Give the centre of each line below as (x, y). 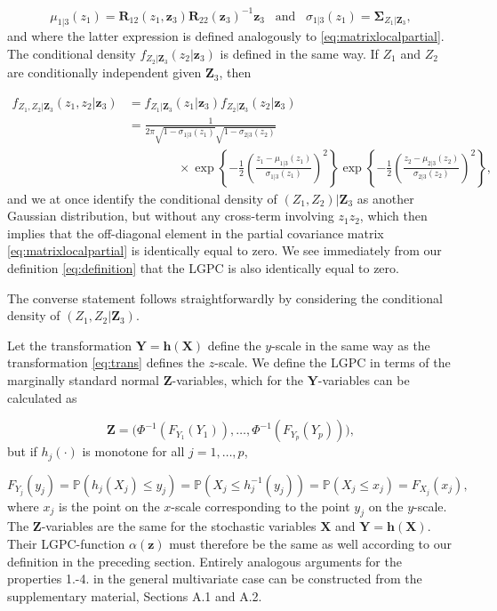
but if (22, 451)
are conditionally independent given (104, 72)
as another (385, 198)
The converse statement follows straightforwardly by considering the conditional (225, 297)
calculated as (42, 397)
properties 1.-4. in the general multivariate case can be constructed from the (215, 579)
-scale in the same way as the (351, 345)
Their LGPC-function (66, 544)
